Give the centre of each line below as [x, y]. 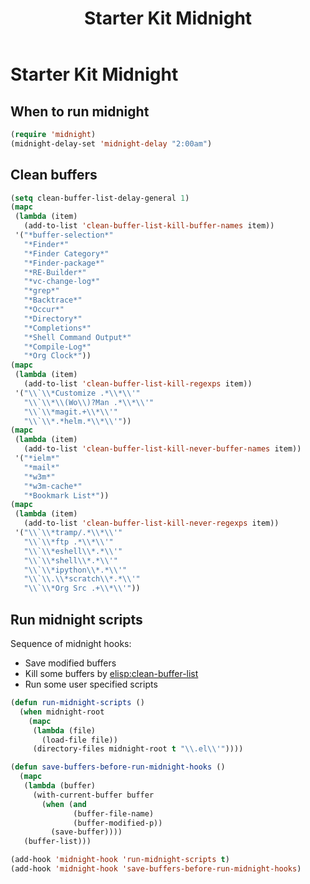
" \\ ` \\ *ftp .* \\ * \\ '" [68, 542]
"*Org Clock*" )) [57, 356]
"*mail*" [41, 467]
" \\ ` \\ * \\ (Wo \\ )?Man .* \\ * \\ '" [89, 402]
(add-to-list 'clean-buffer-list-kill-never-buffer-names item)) [162, 449]
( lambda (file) [64, 730]
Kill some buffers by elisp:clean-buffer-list [111, 673]
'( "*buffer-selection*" [64, 235]
